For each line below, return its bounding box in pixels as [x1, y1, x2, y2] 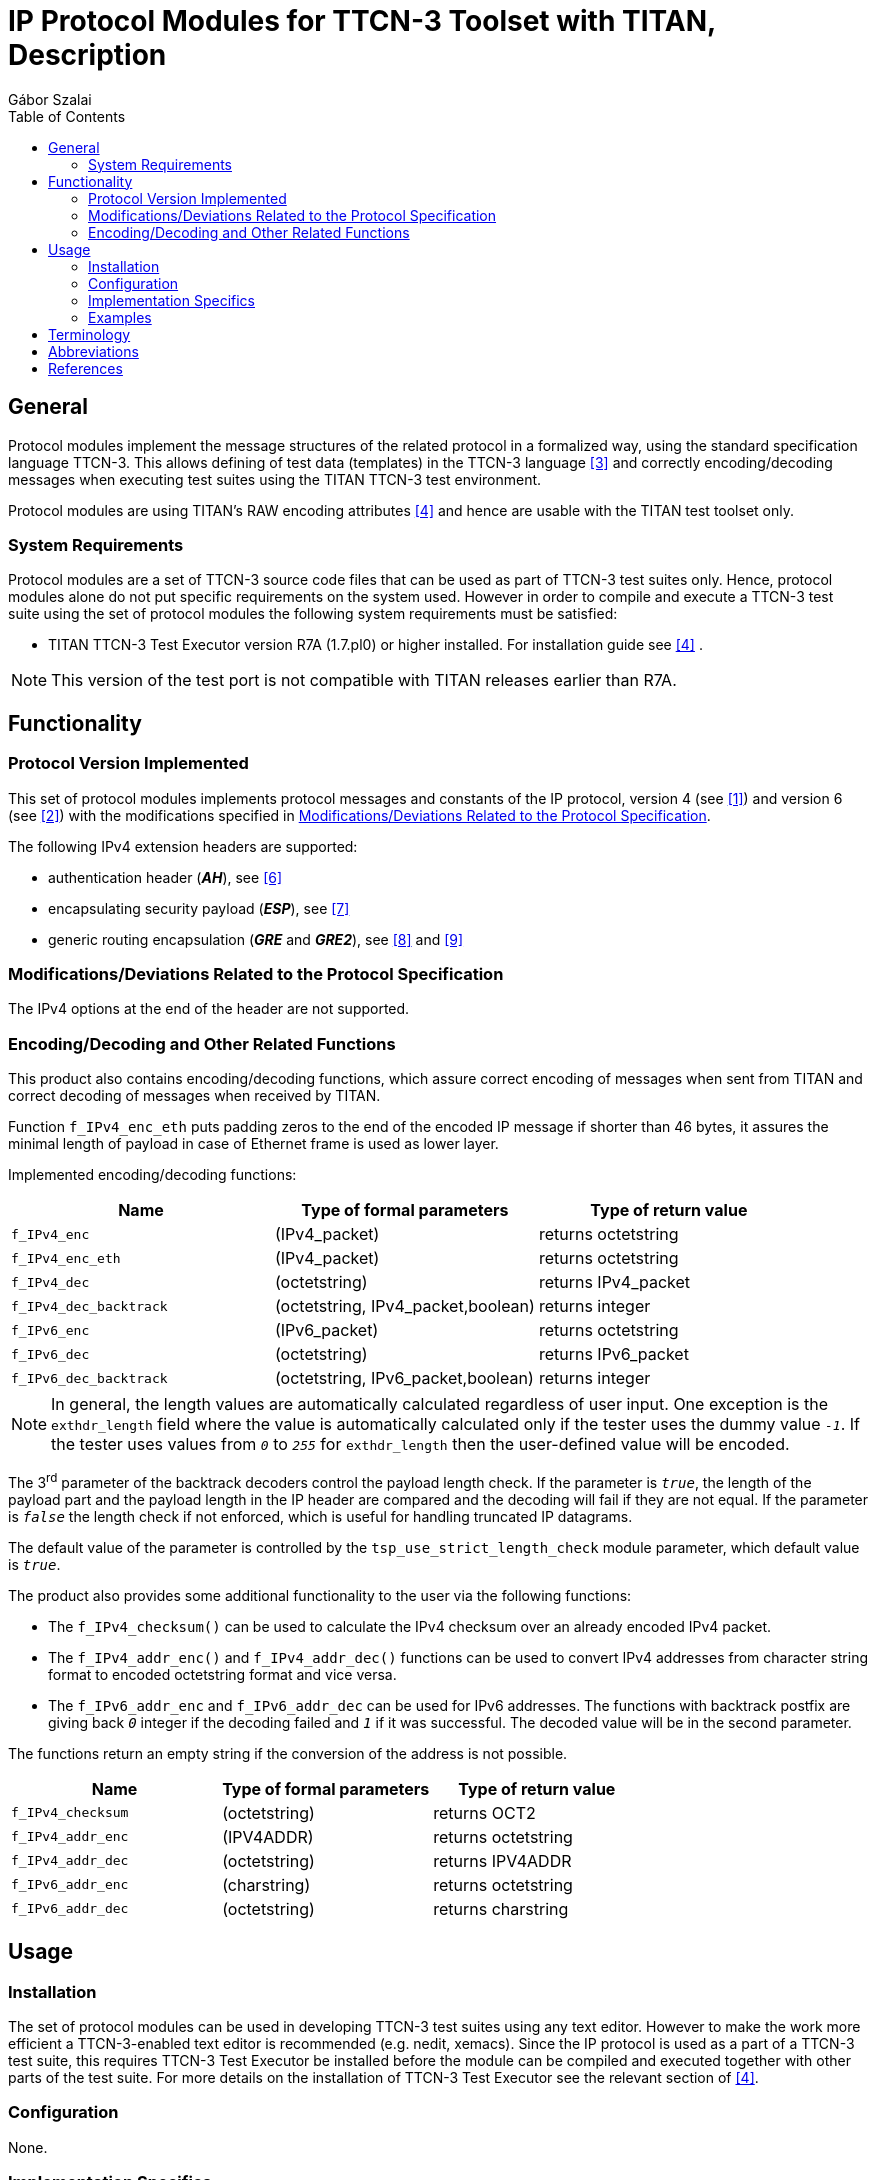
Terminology [48, 325, 131, 343]
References [48, 359, 123, 377]
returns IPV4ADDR [433, 1850, 572, 1871]
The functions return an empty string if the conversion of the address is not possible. [8, 1744, 568, 1762]
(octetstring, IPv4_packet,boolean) [274, 1296, 535, 1317]
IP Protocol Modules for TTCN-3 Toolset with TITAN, [8, 4, 716, 38]
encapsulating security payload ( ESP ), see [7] [48, 899, 350, 917]
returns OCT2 [433, 1802, 536, 1823]
